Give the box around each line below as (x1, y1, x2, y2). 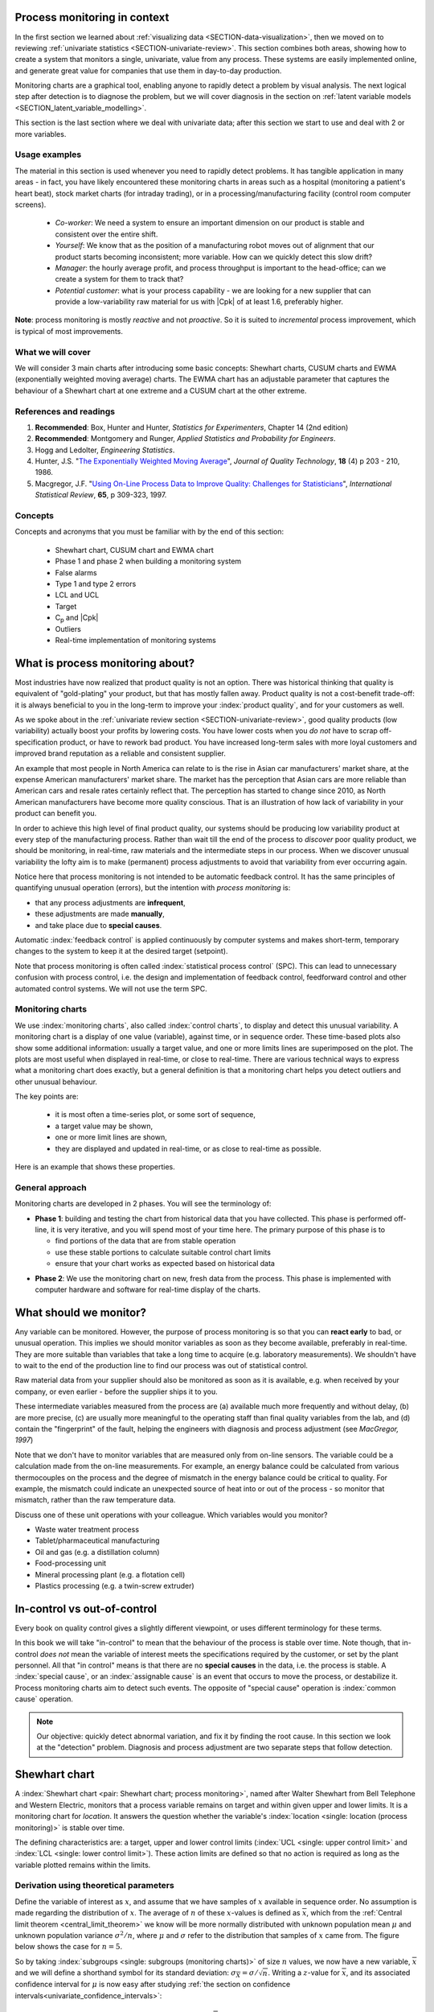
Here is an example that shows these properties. (14, 1162, 176, 1172)
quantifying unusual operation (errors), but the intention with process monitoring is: (14, 883, 291, 893)
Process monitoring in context (14, 10, 170, 24)
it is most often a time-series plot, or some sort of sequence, (55, 1110, 256, 1119)
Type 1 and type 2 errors (55, 579, 137, 588)
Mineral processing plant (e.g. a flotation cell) (35, 1569, 186, 1579)
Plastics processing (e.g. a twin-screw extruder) (35, 1581, 194, 1591)
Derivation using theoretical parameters (14, 1880, 174, 1891)
